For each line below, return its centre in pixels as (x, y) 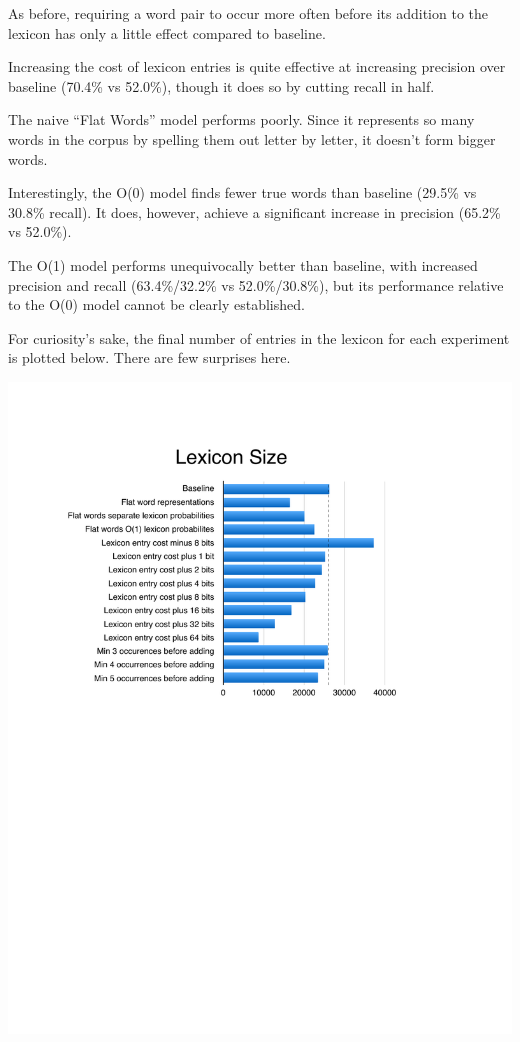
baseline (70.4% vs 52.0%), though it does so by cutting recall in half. (221, 85)
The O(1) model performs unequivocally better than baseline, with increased (243, 264)
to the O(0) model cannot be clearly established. (156, 304)
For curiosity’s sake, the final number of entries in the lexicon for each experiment (259, 337)
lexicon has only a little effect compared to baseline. (167, 32)
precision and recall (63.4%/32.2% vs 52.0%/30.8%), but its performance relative (256, 284)
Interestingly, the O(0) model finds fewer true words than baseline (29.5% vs (242, 192)
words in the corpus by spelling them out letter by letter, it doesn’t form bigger (252, 138)
